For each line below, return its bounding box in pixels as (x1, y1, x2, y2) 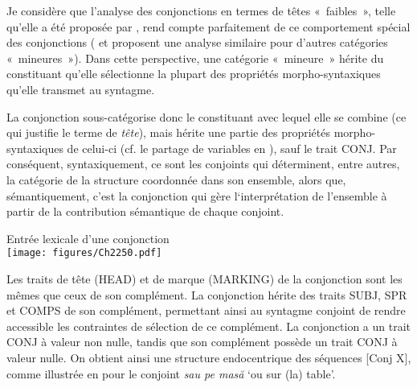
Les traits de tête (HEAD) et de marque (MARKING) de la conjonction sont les (6, 270, 403, 287)
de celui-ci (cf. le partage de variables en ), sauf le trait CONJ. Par (67, 139, 397, 156)
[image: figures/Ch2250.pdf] (6, 247, 162, 259)
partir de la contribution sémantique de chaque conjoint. (6, 203, 284, 220)
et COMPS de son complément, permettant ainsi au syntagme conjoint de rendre (6, 302, 406, 319)
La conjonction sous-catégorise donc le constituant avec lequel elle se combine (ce (6, 108, 407, 125)
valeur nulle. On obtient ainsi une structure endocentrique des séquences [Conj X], (6, 349, 411, 365)
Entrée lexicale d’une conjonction (6, 229, 170, 246)
